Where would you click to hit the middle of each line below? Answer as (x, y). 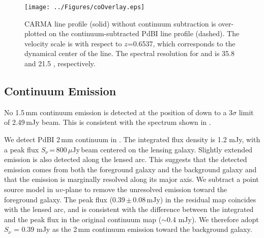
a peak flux (22, 149)
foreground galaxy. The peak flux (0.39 (65, 199)
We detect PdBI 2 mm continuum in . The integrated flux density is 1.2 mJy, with (132, 139)
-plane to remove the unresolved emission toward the (145, 189)
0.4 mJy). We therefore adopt (213, 219)
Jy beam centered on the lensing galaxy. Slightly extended (163, 149)
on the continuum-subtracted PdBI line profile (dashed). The (144, 33)
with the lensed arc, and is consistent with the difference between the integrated (129, 209)
